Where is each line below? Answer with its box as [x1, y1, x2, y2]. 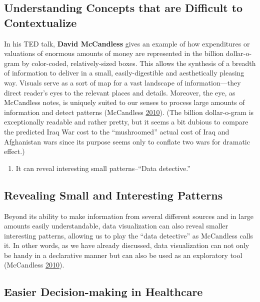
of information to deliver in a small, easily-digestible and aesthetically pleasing [4, 67, 244, 78]
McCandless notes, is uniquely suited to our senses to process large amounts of [4, 97, 245, 107]
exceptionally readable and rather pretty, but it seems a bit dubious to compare [4, 116, 248, 127]
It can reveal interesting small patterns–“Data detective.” [15, 162, 190, 173]
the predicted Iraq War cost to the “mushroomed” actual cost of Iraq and [4, 126, 229, 136]
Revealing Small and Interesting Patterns [4, 187, 223, 202]
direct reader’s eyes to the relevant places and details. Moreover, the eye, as [4, 87, 235, 97]
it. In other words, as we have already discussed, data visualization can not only [4, 240, 249, 250]
